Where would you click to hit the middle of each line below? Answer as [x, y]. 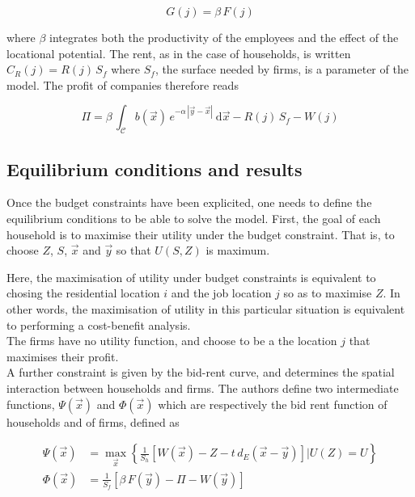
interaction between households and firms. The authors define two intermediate [203, 387]
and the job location [221, 293]
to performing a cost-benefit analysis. [99, 324]
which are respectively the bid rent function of [273, 404]
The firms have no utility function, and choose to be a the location [172, 341]
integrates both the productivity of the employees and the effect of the [224, 37]
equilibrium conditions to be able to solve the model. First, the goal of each [194, 218]
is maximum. [238, 250]
